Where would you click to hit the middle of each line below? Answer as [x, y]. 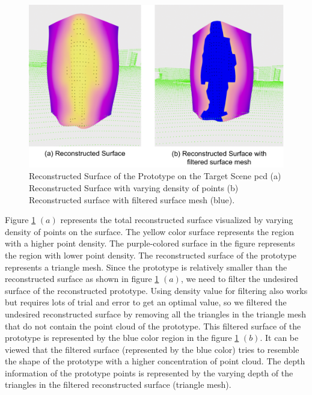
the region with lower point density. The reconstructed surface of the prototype [151, 255]
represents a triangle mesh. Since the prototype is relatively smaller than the [146, 267]
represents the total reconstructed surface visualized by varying [177, 220]
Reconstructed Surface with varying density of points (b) [134, 187]
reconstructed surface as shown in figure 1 [82, 279]
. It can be [279, 338]
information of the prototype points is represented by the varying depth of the [149, 372]
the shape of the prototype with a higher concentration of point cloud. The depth [155, 361]
